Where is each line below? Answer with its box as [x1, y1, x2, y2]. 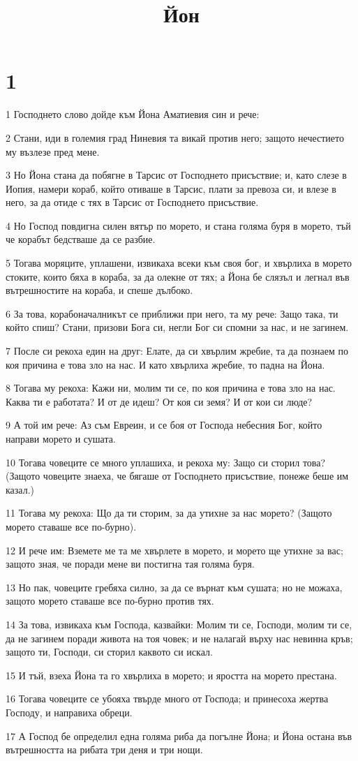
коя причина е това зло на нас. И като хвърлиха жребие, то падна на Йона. [6, 357, 325, 371]
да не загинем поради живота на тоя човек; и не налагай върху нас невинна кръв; [6, 630, 353, 645]
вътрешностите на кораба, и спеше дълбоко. [6, 283, 193, 297]
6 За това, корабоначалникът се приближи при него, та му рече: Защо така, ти [6, 306, 338, 320]
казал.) [6, 482, 34, 496]
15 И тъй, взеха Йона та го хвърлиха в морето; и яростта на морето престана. [6, 667, 337, 682]
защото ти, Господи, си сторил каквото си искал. [6, 644, 213, 659]
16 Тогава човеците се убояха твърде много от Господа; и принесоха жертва [6, 691, 329, 706]
